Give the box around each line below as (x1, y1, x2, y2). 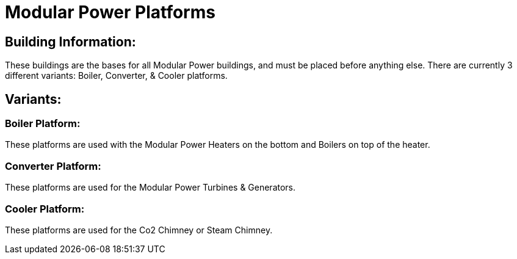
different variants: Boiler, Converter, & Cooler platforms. (5, 70, 228, 81)
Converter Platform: (5, 159, 101, 172)
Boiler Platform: (5, 117, 81, 130)
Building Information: (5, 34, 136, 49)
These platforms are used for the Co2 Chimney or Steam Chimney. (5, 224, 273, 235)
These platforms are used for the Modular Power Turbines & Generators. (5, 182, 296, 193)
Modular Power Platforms (5, 2, 215, 23)
